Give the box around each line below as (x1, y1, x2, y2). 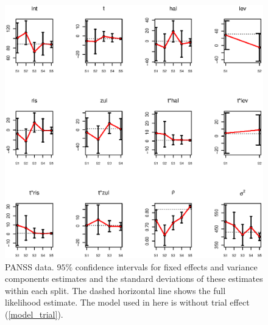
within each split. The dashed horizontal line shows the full (5, 284, 226, 296)
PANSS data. (5, 260, 54, 273)
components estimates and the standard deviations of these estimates (5, 272, 263, 285)
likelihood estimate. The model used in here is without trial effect (5, 296, 250, 309)
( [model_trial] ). (5, 307, 63, 320)
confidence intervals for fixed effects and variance (75, 260, 258, 273)
